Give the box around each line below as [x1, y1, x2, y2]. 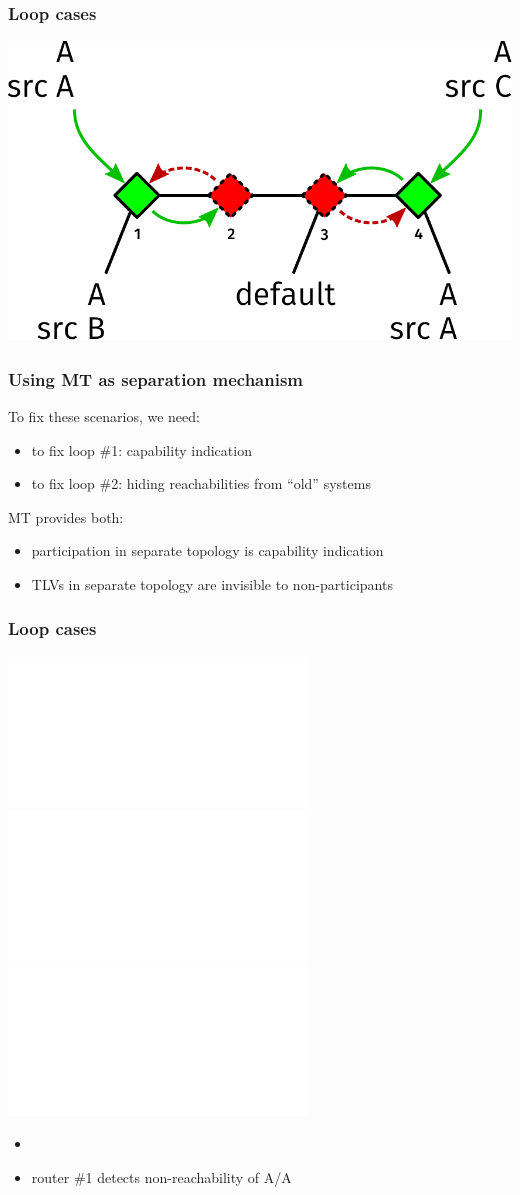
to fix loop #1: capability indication [31, 439, 252, 460]
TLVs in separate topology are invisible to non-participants [31, 573, 393, 594]
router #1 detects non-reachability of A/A [31, 1167, 292, 1188]
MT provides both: [8, 506, 124, 527]
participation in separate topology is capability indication [31, 540, 384, 561]
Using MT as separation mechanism [8, 366, 304, 391]
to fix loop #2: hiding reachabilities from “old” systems [31, 473, 371, 494]
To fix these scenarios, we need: [8, 405, 200, 426]
